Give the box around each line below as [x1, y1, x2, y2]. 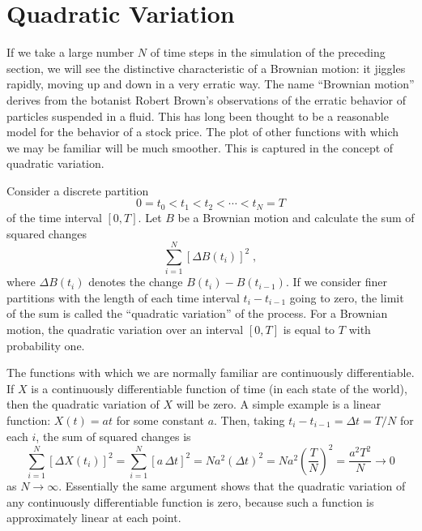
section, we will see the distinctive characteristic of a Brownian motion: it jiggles [6, 59, 406, 76]
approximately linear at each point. [6, 509, 181, 526]
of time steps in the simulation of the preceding [150, 44, 386, 61]
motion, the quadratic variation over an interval [6, 321, 244, 338]
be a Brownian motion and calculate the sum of [177, 208, 415, 225]
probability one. [6, 336, 85, 353]
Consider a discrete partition [6, 182, 149, 199]
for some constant [116, 411, 204, 428]
